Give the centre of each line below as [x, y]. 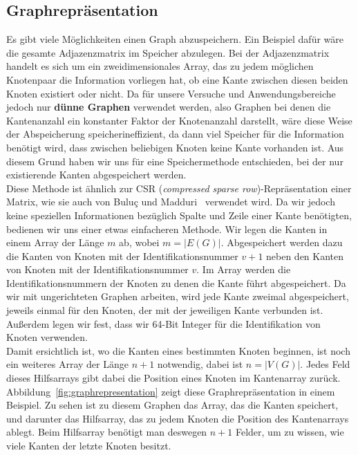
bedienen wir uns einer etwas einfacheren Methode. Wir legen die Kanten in [167, 229]
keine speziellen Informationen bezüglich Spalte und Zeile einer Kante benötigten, [179, 215]
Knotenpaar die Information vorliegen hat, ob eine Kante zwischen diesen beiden [177, 79]
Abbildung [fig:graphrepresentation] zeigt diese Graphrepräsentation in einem [171, 391]
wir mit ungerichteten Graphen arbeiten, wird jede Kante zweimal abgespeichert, [178, 296]
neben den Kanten [305, 256]
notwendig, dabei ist [200, 364]
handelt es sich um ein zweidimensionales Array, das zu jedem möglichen [160, 66]
